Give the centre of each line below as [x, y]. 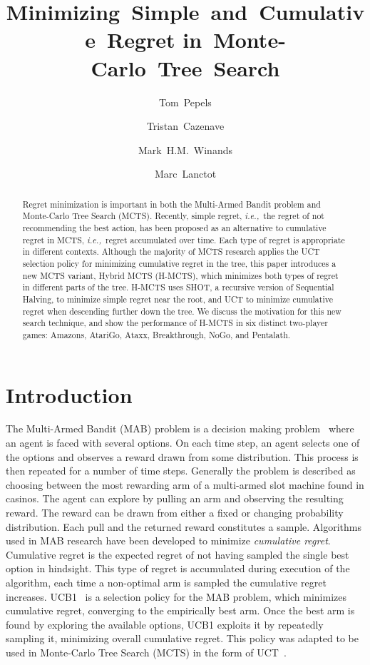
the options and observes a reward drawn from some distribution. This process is [182, 456]
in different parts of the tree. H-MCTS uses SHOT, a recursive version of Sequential [178, 287]
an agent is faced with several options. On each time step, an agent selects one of [183, 443]
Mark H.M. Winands [185, 149]
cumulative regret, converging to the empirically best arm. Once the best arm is [180, 610]
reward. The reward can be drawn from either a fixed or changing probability [175, 513]
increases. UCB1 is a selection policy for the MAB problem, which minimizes [176, 596]
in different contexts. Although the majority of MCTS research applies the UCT [171, 252]
